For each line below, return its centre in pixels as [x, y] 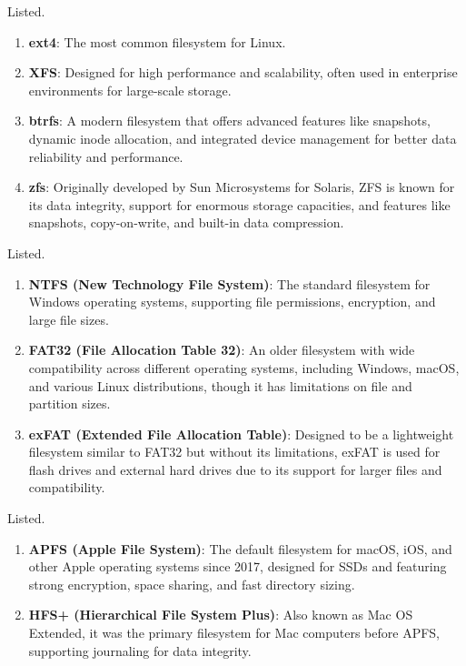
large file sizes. [69, 319]
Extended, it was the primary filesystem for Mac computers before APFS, [234, 633]
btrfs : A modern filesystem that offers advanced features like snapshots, [229, 121]
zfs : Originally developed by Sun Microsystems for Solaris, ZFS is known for [242, 187]
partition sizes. [69, 404]
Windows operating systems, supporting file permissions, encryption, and [232, 302]
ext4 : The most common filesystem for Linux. [157, 41]
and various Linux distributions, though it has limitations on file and [220, 385]
